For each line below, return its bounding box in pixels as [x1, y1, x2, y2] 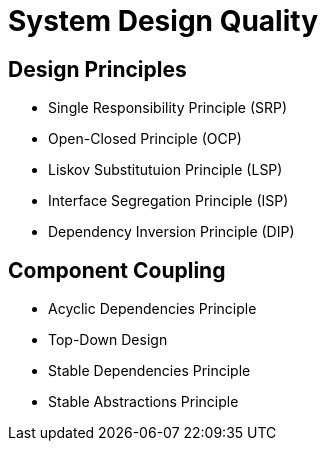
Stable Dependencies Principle [48, 362, 251, 380]
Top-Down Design [48, 331, 168, 349]
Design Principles [8, 56, 187, 82]
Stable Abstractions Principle [48, 393, 239, 411]
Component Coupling [8, 257, 226, 283]
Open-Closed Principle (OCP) [48, 130, 242, 148]
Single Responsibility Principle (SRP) [48, 99, 288, 117]
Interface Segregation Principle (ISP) [48, 192, 289, 210]
